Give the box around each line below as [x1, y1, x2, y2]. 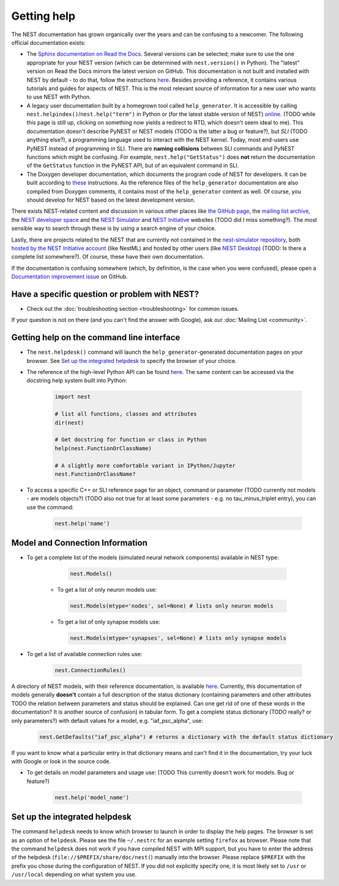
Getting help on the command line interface [11, 332, 181, 343]
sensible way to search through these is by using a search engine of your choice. [11, 224, 217, 232]
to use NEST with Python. [26, 93, 91, 101]
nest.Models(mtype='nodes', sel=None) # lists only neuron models [70, 603, 274, 609]
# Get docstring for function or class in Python [54, 436, 207, 443]
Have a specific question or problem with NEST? [11, 289, 199, 299]
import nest [54, 393, 91, 400]
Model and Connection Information [11, 538, 148, 548]
